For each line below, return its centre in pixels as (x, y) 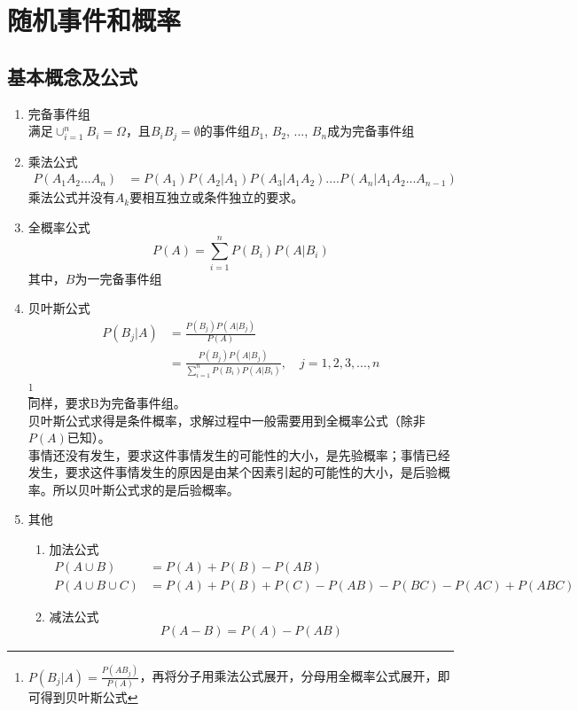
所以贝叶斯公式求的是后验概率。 (146, 489)
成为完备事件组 (371, 131)
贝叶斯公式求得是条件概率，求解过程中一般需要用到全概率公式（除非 (227, 420)
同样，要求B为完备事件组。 (107, 402)
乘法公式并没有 (71, 197)
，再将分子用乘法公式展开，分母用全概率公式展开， (289, 676)
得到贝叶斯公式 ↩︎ (89, 696)
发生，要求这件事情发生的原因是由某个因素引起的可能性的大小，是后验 (233, 472)
